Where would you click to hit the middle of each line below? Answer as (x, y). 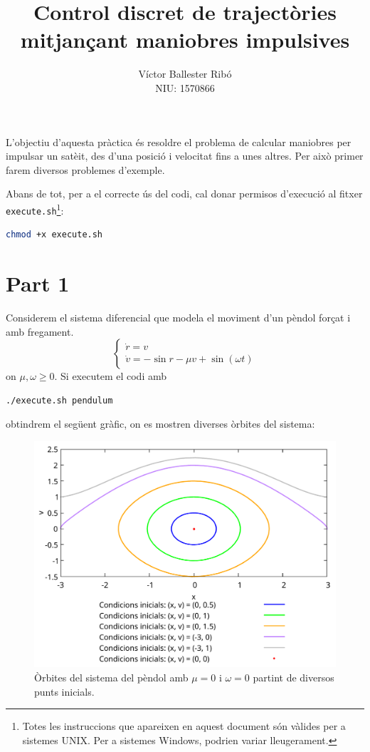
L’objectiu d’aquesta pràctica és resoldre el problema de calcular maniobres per (179, 141)
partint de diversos (294, 678)
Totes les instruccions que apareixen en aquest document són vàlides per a (184, 726)
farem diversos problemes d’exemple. (85, 169)
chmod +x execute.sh (54, 235)
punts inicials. (64, 691)
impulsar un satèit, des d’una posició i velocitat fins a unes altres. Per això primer (185, 156)
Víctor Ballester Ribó (185, 74)
